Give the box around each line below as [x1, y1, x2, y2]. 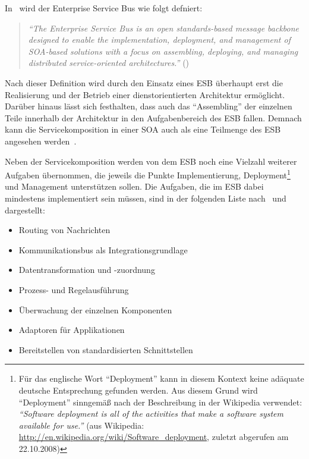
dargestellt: [5, 203, 45, 216]
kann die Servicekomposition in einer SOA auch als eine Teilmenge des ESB [5, 123, 281, 136]
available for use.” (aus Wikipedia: [18, 419, 144, 431]
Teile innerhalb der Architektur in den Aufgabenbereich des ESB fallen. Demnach [5, 111, 302, 124]
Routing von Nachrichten [18, 224, 111, 236]
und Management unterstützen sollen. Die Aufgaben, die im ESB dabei [5, 180, 264, 193]
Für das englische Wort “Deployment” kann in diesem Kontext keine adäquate [18, 372, 304, 385]
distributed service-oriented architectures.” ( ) [28, 56, 190, 69]
